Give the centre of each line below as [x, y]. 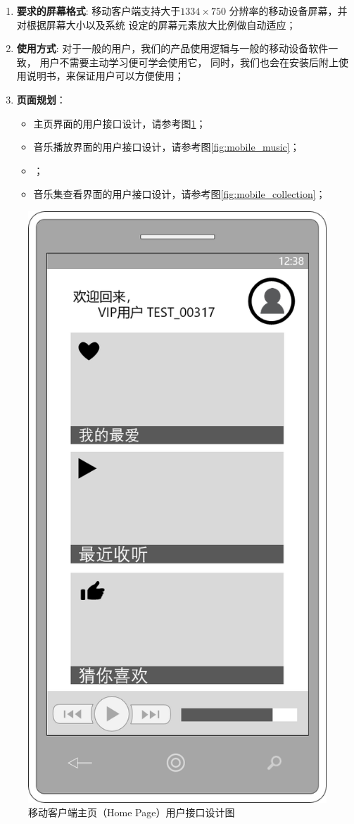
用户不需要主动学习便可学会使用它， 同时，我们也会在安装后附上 [189, 62]
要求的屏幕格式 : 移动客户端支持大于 [99, 11]
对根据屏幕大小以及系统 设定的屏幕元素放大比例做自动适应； [156, 24]
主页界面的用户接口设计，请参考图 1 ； [120, 123]
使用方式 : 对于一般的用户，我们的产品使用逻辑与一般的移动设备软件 [172, 48]
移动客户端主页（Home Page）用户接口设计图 [132, 812]
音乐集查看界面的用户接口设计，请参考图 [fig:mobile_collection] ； [179, 194]
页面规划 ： [41, 99]
